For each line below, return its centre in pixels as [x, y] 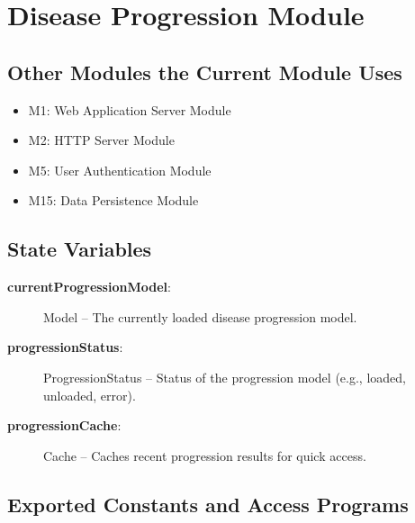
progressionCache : [64, 425]
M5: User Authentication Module [120, 170]
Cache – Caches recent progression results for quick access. [205, 455]
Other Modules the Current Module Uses [205, 72]
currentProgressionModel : [89, 287]
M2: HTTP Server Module [101, 140]
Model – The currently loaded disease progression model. [200, 316]
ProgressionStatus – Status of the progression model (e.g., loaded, [225, 377]
